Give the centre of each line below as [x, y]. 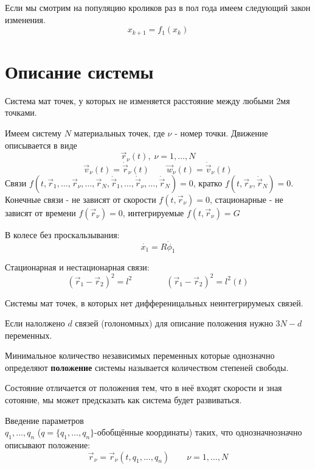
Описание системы [79, 71]
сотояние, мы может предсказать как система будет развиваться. [123, 400]
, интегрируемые [153, 212]
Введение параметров [44, 420]
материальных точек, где [119, 132]
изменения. [25, 19]
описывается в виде [41, 145]
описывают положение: [48, 445]
